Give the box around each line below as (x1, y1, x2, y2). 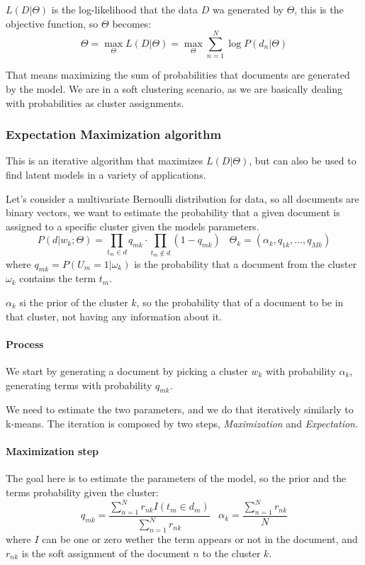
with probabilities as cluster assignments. (6, 95, 184, 110)
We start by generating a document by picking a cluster (6, 363, 248, 378)
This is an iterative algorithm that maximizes (6, 153, 203, 168)
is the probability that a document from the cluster (134, 256, 357, 271)
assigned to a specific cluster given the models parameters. (6, 218, 259, 233)
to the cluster (202, 545, 261, 560)
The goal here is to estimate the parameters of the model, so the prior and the (6, 471, 347, 486)
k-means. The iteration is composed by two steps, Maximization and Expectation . (6, 415, 358, 430)
